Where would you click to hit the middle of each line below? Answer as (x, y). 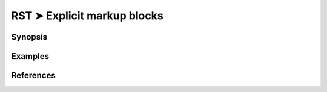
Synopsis (29, 37)
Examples (30, 56)
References (33, 75)
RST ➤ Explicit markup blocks (87, 16)
